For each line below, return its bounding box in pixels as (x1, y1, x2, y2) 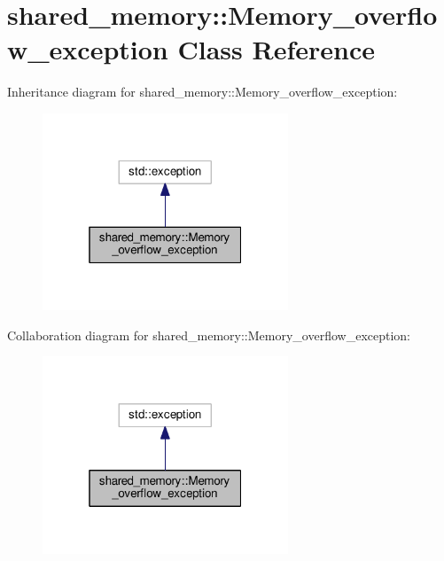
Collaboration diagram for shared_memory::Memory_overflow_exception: (7, 325, 410, 344)
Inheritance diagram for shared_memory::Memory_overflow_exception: (7, 82, 398, 101)
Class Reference (177, 31, 375, 67)
